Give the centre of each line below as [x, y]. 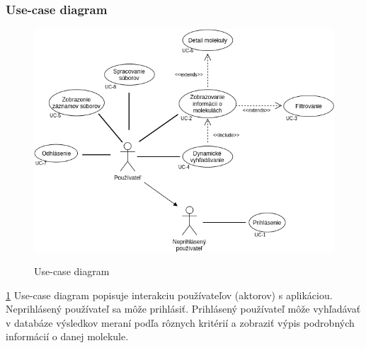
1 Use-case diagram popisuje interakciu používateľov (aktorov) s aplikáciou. [169, 295]
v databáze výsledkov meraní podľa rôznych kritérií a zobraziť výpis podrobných [180, 322]
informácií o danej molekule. [67, 336]
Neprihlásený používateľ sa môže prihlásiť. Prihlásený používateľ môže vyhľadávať [183, 309]
